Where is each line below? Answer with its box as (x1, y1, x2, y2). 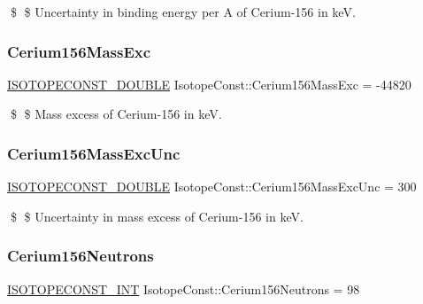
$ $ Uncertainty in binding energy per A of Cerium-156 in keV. (10, 3, 356, 20)
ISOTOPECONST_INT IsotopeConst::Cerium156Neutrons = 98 (7, 279, 360, 298)
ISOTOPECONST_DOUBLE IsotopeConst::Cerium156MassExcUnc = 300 (7, 177, 417, 196)
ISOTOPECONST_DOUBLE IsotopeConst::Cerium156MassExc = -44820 (7, 74, 411, 93)
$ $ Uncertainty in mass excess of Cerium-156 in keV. (10, 207, 304, 225)
